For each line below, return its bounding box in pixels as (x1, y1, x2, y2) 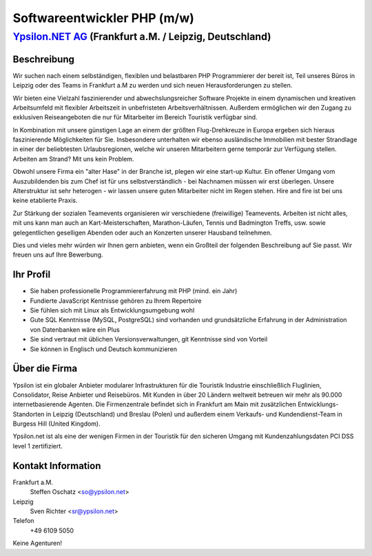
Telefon (12, 517, 34, 525)
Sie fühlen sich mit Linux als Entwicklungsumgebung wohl (30, 306, 195, 315)
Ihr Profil (12, 269, 51, 281)
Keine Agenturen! (12, 539, 62, 548)
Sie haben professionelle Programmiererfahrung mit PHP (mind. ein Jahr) (30, 287, 238, 295)
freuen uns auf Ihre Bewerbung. (12, 250, 103, 259)
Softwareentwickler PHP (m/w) (12, 10, 194, 26)
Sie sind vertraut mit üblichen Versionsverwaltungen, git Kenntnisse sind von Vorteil (30, 335, 268, 344)
